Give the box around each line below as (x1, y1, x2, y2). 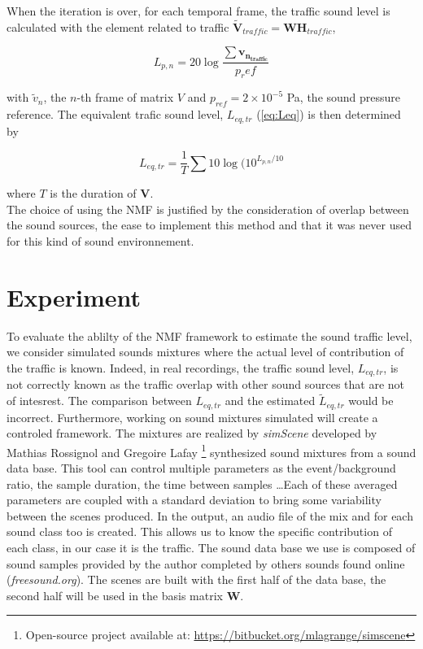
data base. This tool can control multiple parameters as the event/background (7, 460, 396, 477)
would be (348, 392, 394, 409)
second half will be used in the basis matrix (7, 586, 223, 603)
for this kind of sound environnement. (7, 233, 194, 250)
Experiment (7, 280, 142, 313)
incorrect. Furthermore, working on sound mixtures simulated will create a (7, 408, 378, 425)
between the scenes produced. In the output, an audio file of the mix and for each (7, 507, 413, 524)
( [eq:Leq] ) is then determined (256, 106, 401, 123)
